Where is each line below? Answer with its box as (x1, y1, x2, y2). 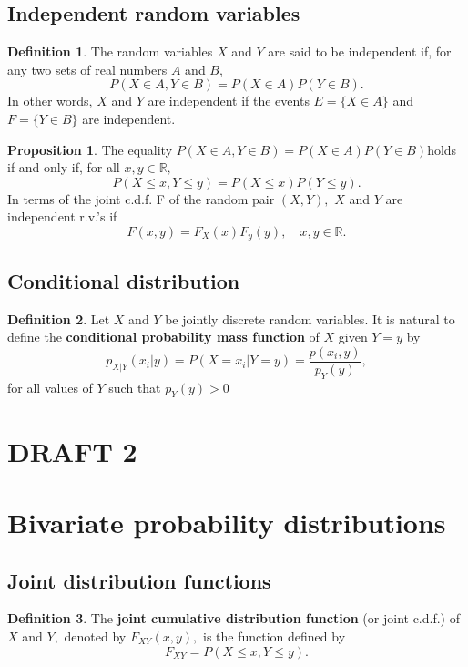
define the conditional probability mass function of (7, 327, 320, 346)
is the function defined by (202, 627, 346, 645)
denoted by (64, 627, 127, 645)
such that (108, 377, 161, 396)
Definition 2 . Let (7, 309, 110, 328)
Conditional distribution (7, 266, 240, 294)
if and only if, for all (7, 158, 120, 177)
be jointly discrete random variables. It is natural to (165, 309, 455, 328)
